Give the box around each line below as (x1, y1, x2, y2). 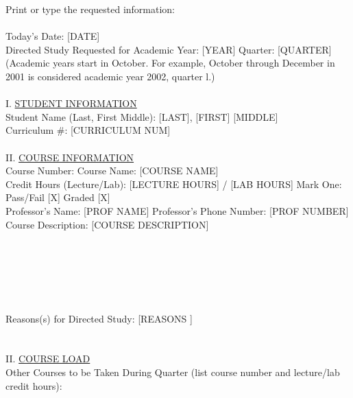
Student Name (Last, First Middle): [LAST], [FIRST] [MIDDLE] (5, 109, 278, 124)
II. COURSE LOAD (5, 351, 90, 366)
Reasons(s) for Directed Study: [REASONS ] (5, 311, 193, 325)
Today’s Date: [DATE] (5, 29, 100, 43)
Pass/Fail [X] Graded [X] (5, 190, 110, 204)
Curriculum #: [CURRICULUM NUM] (5, 123, 171, 137)
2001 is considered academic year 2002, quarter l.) (5, 69, 215, 83)
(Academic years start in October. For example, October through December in (5, 56, 335, 70)
